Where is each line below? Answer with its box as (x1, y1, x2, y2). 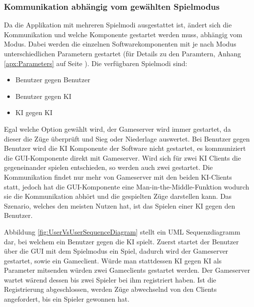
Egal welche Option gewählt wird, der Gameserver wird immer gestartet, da (4, 123, 231, 134)
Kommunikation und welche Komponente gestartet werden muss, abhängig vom (4, 29, 242, 39)
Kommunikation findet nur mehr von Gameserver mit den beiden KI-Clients (4, 171, 232, 182)
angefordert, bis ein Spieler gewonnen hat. (4, 294, 129, 304)
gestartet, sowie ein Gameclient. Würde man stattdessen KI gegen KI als (4, 255, 222, 265)
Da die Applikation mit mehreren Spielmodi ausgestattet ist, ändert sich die (4, 20, 232, 30)
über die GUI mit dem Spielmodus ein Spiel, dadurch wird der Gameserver (4, 246, 229, 256)
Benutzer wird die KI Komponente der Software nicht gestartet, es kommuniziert (4, 143, 246, 153)
